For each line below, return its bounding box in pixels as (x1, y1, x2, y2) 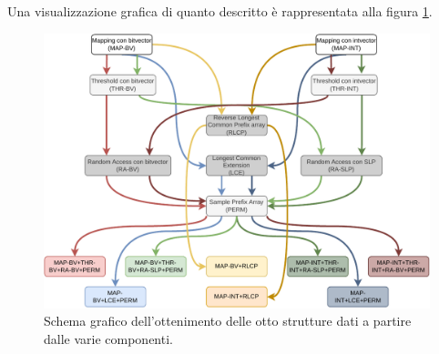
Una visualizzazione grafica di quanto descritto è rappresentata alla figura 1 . (7, 2, 433, 20)
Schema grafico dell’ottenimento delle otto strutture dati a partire (44, 311, 412, 330)
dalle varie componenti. (44, 329, 173, 349)
